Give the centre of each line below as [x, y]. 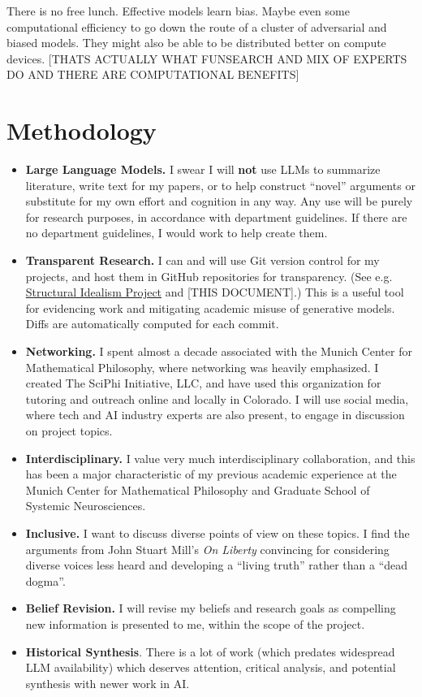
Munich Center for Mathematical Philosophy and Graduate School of [198, 489]
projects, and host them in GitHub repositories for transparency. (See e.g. [209, 276]
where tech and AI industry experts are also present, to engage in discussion [215, 415]
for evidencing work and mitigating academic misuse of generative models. [210, 307]
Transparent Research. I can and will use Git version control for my [202, 260]
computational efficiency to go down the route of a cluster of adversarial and [197, 26]
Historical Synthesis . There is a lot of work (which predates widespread [210, 651]
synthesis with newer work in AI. [108, 683]
